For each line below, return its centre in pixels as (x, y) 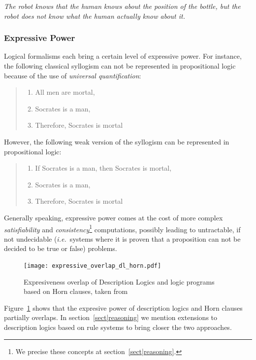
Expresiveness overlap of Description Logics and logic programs (119, 281)
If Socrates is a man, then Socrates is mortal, (103, 168)
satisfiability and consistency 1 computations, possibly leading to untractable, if (122, 228)
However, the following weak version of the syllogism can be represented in (117, 141)
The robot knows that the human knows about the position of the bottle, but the (122, 6)
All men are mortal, (65, 92)
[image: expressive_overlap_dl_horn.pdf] (93, 266)
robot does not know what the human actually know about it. (95, 16)
